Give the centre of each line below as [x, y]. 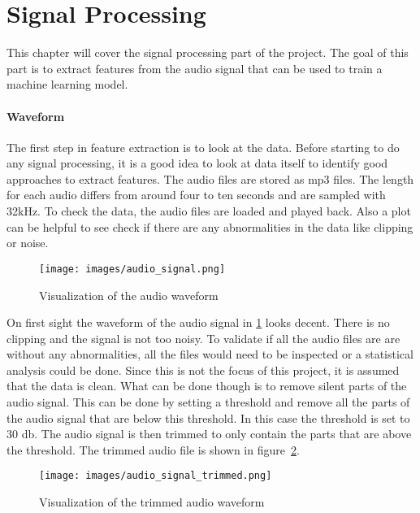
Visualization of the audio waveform [129, 295]
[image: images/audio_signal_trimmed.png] [156, 476]
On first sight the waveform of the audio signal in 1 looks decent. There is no [198, 322]
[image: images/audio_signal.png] [132, 269]
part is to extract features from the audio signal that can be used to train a [195, 68]
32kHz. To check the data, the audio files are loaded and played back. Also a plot [209, 211]
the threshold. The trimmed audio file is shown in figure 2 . [153, 449]
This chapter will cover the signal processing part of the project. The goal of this [208, 52]
